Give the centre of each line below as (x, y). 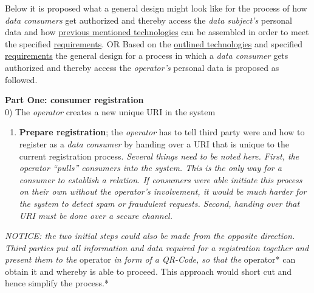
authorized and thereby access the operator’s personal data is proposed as (142, 67)
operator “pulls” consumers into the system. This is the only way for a (150, 168)
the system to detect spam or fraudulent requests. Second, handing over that (159, 203)
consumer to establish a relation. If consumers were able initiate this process (161, 179)
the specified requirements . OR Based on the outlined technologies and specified (154, 43)
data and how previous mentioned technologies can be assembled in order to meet (157, 32)
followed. (21, 79)
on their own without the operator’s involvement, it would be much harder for (163, 191)
